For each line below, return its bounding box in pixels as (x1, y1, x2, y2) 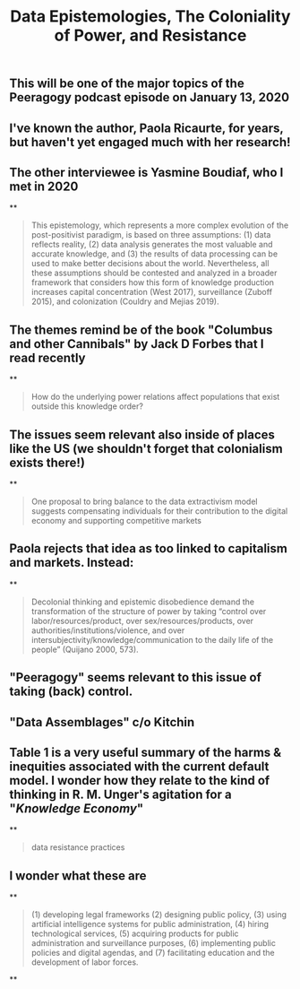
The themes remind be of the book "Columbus (9, 322, 273, 337)
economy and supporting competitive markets (30, 516, 201, 526)
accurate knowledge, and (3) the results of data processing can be (30, 248, 279, 259)
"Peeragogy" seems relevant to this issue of (9, 670, 262, 685)
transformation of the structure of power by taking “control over (30, 605, 267, 616)
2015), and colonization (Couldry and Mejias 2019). (30, 296, 219, 307)
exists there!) (9, 455, 85, 470)
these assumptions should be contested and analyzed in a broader (30, 267, 278, 279)
